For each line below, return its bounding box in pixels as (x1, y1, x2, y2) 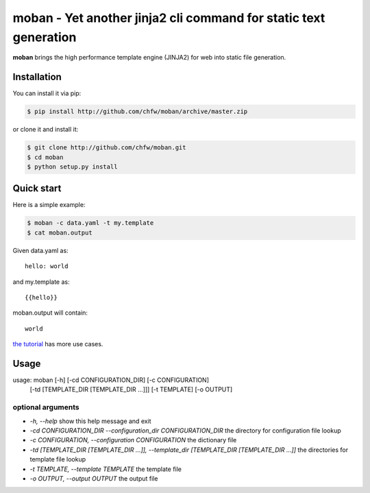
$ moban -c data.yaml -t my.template (27, 219, 154, 227)
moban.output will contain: (12, 309, 88, 317)
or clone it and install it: (12, 125, 79, 134)
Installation (12, 71, 62, 83)
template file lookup (29, 455, 86, 464)
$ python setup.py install (27, 163, 118, 171)
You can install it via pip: (12, 89, 82, 97)
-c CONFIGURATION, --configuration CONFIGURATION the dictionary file (29, 436, 237, 444)
